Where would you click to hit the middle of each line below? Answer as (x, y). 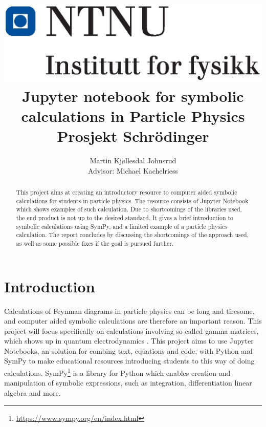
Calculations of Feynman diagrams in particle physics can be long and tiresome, (129, 311)
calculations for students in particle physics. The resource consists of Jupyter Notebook (132, 200)
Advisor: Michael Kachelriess (133, 170)
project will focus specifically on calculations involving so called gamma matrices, (131, 330)
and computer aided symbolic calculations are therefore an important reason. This (133, 321)
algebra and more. (32, 392)
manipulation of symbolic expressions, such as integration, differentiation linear (128, 383)
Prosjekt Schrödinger (133, 136)
